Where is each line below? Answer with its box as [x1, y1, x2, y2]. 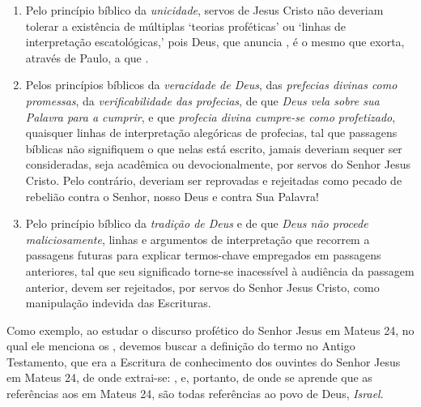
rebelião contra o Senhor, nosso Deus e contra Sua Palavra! [25, 187, 319, 204]
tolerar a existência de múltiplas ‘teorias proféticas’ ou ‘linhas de [25, 17, 347, 34]
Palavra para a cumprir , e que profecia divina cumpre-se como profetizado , [25, 108, 396, 125]
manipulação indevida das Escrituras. [25, 294, 211, 311]
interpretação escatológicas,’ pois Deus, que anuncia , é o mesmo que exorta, [25, 33, 405, 50]
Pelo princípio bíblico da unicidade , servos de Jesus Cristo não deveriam [25, 2, 384, 18]
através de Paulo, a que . [25, 49, 149, 66]
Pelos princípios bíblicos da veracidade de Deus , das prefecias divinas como [25, 76, 398, 93]
